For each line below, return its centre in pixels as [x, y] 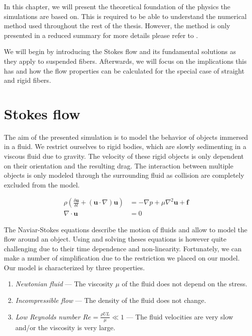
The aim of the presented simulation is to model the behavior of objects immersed [126, 137]
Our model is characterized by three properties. [75, 267]
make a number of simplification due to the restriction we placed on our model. [122, 258]
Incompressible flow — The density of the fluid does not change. [111, 300]
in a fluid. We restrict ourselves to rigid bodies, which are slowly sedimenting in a [125, 146]
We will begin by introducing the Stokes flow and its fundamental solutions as [120, 51]
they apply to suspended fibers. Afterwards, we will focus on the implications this [126, 61]
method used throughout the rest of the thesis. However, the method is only [117, 26]
